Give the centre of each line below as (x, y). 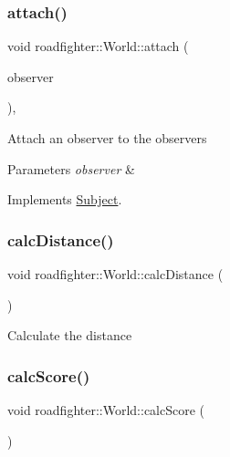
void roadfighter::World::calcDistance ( (115, 274)
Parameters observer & (71, 168)
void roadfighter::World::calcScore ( (106, 410)
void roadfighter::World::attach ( (98, 46)
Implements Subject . (65, 199)
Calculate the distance (70, 335)
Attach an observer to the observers (107, 138)
